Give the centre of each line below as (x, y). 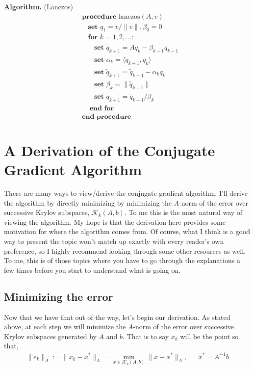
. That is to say (146, 336)
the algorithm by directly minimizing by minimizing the (88, 202)
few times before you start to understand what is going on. (92, 270)
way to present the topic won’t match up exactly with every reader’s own (114, 241)
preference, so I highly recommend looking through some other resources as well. (125, 250)
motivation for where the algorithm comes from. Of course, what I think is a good (127, 231)
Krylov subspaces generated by (50, 336)
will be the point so (209, 336)
